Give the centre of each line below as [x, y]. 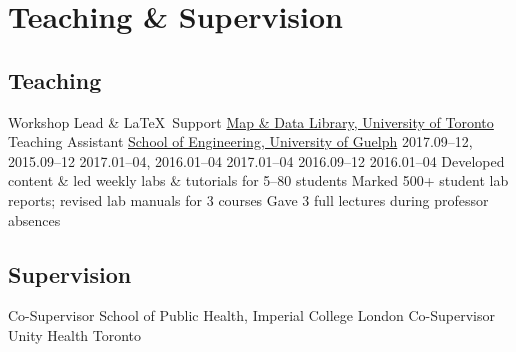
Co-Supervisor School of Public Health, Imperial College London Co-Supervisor [251, 315]
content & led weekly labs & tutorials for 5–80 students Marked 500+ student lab [258, 180]
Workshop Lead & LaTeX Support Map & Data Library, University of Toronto [251, 121]
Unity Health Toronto [75, 334]
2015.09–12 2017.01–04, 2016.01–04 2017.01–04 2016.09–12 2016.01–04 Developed [256, 160]
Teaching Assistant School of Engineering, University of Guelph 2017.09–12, [240, 141]
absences [34, 219]
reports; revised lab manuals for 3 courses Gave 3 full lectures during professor [248, 199]
